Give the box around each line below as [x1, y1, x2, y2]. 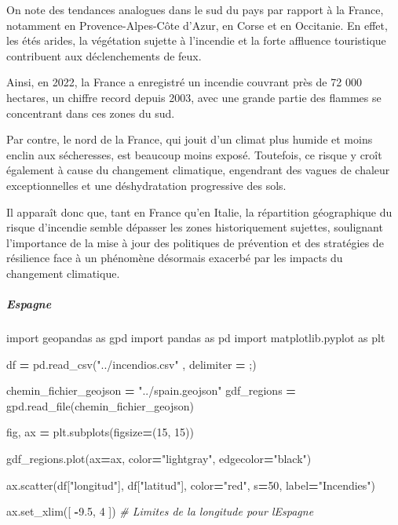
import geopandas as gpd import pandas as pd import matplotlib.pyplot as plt [6, 330, 385, 346]
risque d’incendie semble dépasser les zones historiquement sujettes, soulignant [6, 219, 383, 235]
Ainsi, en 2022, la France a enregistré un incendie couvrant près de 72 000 [6, 74, 362, 90]
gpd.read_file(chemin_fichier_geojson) [6, 397, 194, 414]
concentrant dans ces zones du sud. [6, 104, 175, 121]
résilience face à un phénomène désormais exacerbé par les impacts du [6, 250, 343, 266]
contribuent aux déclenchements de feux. [6, 47, 202, 64]
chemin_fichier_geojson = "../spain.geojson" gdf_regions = [6, 382, 296, 399]
